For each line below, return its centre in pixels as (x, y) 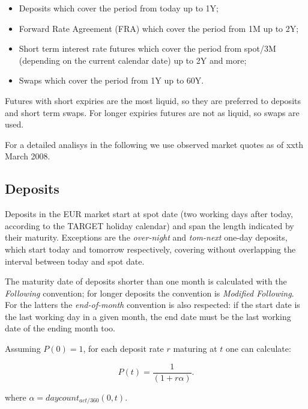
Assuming (23, 349)
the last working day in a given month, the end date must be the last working (148, 316)
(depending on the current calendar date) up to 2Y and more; (133, 60)
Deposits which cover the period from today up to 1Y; (119, 8)
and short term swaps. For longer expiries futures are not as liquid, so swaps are (152, 112)
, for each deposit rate (123, 349)
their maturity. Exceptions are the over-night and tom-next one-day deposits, (146, 237)
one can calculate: (258, 349)
